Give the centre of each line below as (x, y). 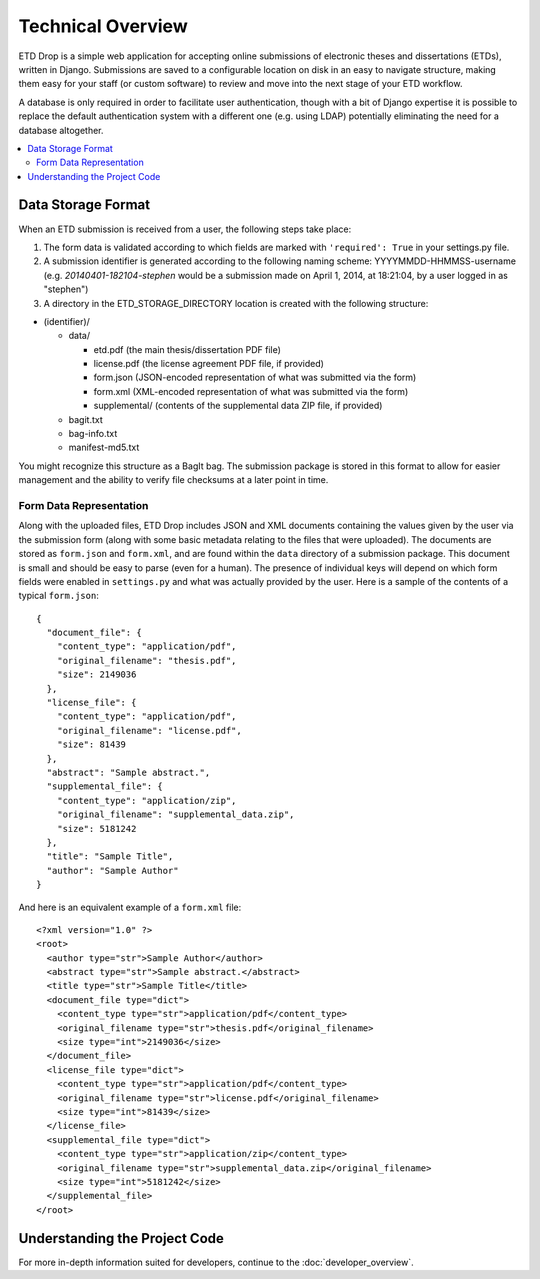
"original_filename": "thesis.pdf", (146, 660)
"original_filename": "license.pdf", (149, 730)
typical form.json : (58, 596)
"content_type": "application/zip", (146, 800)
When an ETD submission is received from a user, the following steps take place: (185, 229)
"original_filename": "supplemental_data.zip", (175, 814)
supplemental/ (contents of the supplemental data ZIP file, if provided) (238, 406)
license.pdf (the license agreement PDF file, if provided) (209, 364)
